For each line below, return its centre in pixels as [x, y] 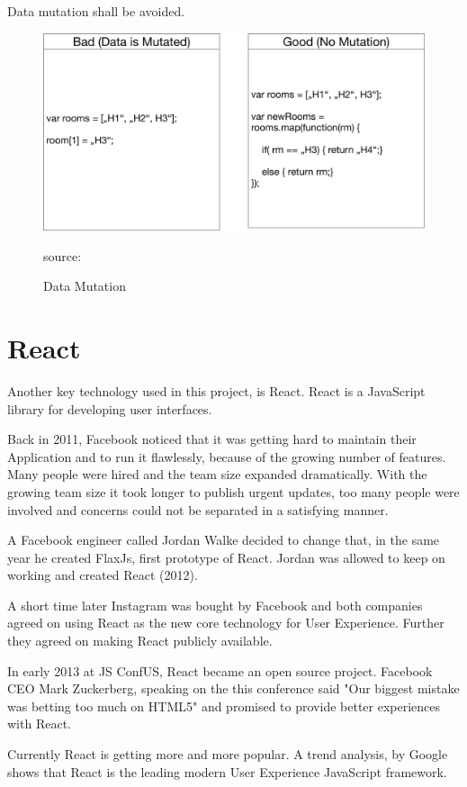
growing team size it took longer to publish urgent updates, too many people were [233, 491]
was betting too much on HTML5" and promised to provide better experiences [224, 706]
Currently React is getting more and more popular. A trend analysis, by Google [228, 754]
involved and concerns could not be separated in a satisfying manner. [198, 509]
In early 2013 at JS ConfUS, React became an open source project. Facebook [220, 670]
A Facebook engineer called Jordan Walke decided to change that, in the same [224, 540]
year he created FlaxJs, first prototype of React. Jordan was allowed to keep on [226, 557]
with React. [39, 724]
